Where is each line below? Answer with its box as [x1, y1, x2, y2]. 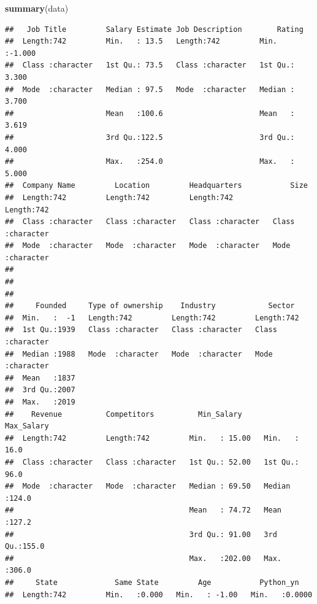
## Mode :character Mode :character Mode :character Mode [5, 241, 291, 250]
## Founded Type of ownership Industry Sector [5, 301, 295, 311]
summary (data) [5, 2, 69, 14]
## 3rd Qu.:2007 [5, 385, 75, 395]
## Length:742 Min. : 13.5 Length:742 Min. [5, 37, 277, 46]
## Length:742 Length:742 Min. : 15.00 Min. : [5, 433, 299, 443]
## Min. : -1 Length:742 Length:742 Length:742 [5, 313, 299, 322]
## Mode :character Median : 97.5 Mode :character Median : [5, 85, 295, 94]
